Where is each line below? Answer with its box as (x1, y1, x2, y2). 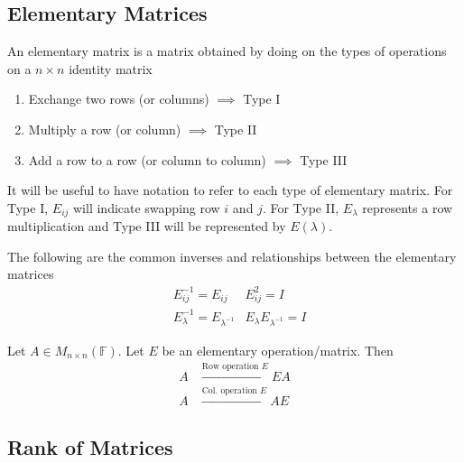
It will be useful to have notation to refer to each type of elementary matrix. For (7, 181, 453, 199)
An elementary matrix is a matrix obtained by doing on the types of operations (7, 42, 447, 60)
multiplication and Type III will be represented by (7, 217, 286, 236)
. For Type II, (262, 198, 339, 217)
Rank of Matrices (7, 433, 173, 461)
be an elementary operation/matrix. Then (162, 340, 394, 359)
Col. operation (201, 385, 257, 395)
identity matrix (69, 59, 153, 78)
